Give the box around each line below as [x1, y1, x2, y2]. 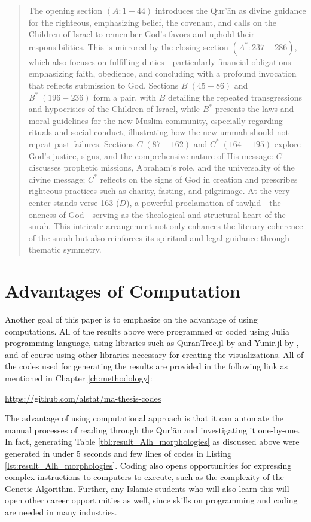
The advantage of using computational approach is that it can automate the [5, 412, 284, 424]
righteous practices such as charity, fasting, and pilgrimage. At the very [28, 184, 290, 197]
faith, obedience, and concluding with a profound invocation [76, 67, 297, 80]
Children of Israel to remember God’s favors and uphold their [28, 28, 255, 40]
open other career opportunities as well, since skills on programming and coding [5, 494, 298, 506]
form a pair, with [93, 90, 156, 103]
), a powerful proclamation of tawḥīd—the [126, 196, 281, 208]
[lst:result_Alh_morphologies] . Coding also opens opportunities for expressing [5, 459, 292, 471]
